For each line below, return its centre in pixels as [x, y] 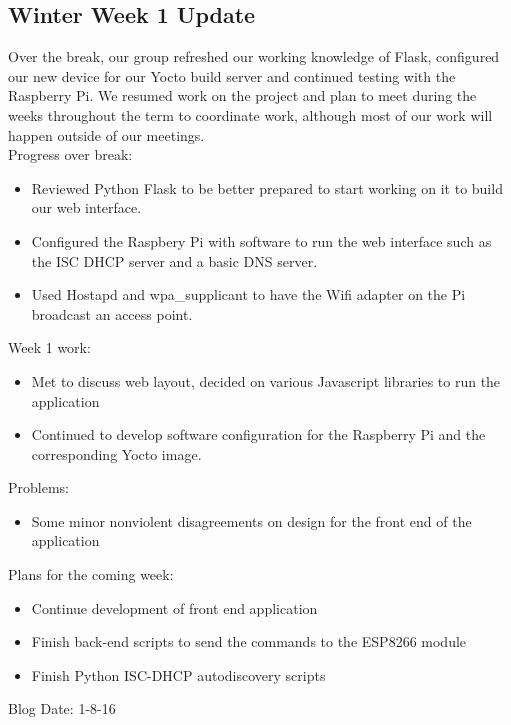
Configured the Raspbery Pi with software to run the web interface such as [261, 240]
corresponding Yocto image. [116, 453]
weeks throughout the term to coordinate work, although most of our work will [250, 114]
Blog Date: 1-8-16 [62, 708]
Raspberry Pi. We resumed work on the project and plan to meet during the [242, 95]
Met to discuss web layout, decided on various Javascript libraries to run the [266, 380]
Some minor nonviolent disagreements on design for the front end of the [251, 520]
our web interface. [86, 207]
